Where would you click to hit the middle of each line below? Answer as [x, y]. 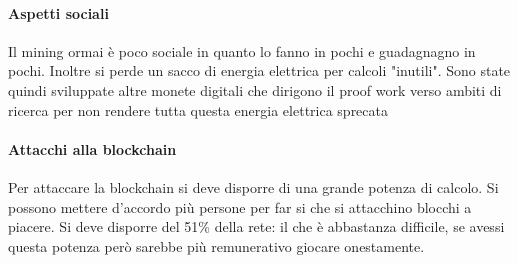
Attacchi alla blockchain [92, 148]
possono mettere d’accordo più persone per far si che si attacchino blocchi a [240, 206]
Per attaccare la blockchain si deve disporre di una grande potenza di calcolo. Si [253, 186]
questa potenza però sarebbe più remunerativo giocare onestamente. [216, 245]
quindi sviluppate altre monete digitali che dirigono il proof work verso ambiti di [255, 89]
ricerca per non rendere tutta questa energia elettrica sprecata [198, 109]
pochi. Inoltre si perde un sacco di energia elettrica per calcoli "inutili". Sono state [259, 70]
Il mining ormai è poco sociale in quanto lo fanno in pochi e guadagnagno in [242, 50]
